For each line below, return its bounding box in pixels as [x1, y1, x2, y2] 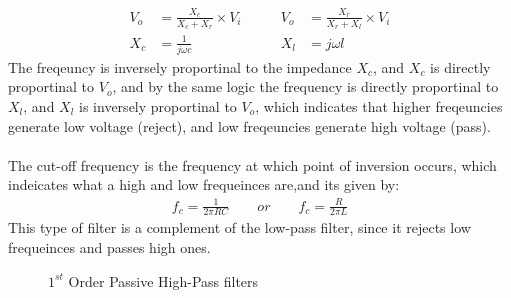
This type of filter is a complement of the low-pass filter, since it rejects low [8, 217, 471, 238]
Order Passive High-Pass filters [68, 270, 259, 291]
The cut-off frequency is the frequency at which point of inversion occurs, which [8, 154, 497, 175]
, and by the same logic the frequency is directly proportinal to [112, 76, 499, 97]
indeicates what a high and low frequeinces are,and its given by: [8, 174, 400, 195]
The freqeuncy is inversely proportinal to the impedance [8, 56, 352, 77]
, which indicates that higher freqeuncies [255, 96, 503, 117]
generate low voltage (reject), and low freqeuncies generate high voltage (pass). [8, 115, 491, 136]
